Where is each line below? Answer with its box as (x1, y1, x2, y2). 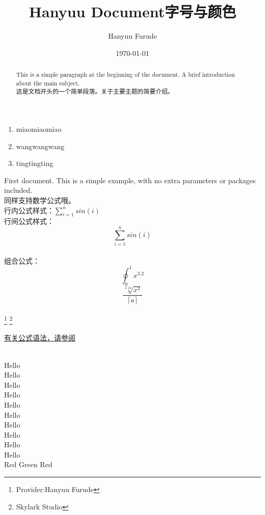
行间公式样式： (4, 216, 54, 226)
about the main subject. (16, 78, 80, 87)
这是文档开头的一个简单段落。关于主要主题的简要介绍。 (16, 87, 174, 96)
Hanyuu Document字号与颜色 (29, 1, 236, 22)
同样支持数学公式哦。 (4, 195, 75, 206)
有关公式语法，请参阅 (4, 332, 75, 343)
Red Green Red (4, 459, 52, 470)
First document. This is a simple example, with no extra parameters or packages (4, 175, 256, 185)
